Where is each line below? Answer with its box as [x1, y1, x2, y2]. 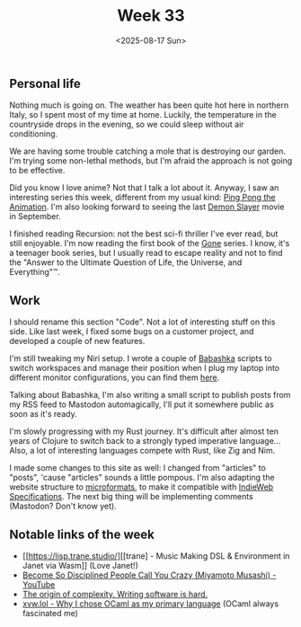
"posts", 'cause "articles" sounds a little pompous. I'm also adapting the [9, 472, 276, 483]
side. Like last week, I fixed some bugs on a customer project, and [9, 326, 254, 337]
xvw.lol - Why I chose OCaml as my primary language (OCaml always [22, 598, 279, 609]
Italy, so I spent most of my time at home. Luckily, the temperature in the [9, 110, 277, 120]
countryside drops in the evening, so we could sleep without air [9, 119, 244, 130]
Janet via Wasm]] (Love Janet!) [22, 560, 139, 570]
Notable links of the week [9, 526, 155, 542]
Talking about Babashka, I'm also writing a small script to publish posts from [9, 390, 291, 401]
